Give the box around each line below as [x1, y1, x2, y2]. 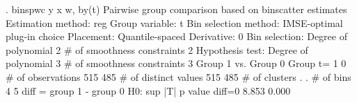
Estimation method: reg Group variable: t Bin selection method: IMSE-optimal [6, 15, 343, 30]
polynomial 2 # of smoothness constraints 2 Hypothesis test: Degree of [6, 42, 308, 57]
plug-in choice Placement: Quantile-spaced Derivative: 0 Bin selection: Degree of [6, 29, 347, 44]
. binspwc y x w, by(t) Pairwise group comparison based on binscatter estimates [6, 2, 347, 16]
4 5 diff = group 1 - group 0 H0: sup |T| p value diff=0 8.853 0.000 [6, 83, 291, 97]
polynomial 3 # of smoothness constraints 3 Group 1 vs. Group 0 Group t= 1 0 [6, 56, 347, 71]
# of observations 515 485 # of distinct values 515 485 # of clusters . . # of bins [6, 69, 351, 84]
